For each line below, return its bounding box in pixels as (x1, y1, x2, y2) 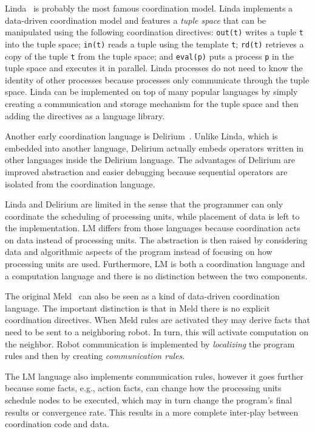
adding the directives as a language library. (5, 109, 165, 122)
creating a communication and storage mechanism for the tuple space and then (5, 97, 299, 110)
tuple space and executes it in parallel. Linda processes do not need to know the (5, 61, 303, 74)
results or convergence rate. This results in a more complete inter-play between (5, 405, 299, 418)
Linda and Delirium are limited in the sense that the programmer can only (5, 198, 283, 211)
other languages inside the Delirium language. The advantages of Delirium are (5, 153, 295, 166)
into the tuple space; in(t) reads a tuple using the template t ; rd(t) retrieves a (5, 37, 304, 50)
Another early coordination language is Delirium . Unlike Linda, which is (5, 130, 278, 142)
